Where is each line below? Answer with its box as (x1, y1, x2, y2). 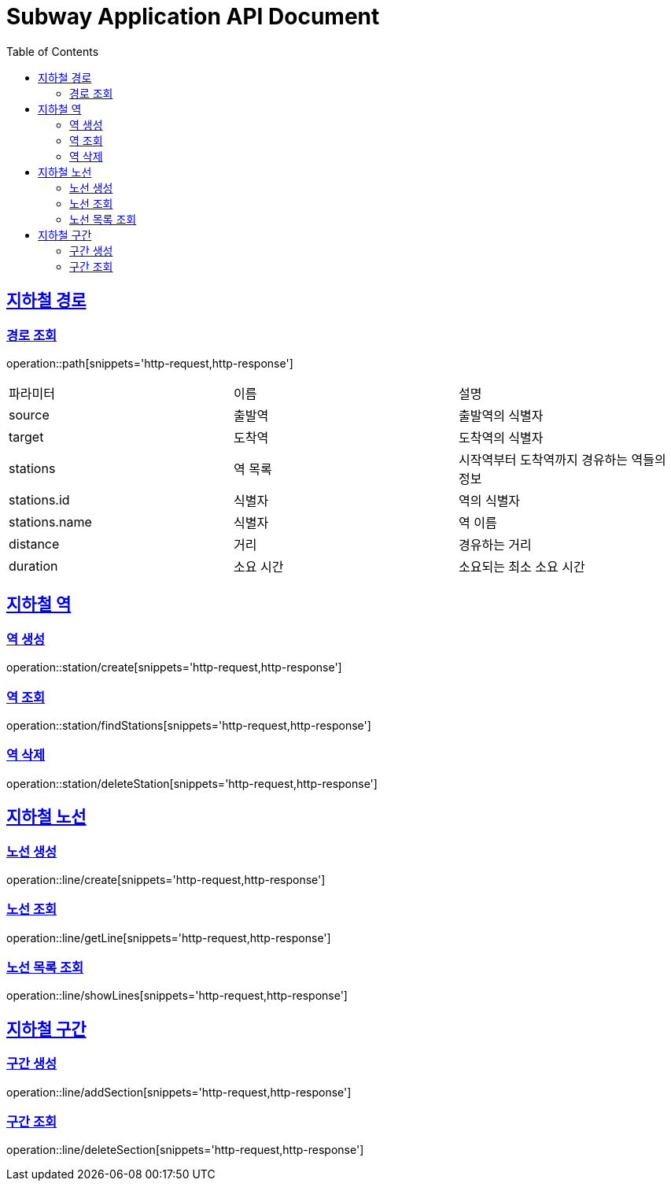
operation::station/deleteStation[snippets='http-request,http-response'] (6, 776, 378, 790)
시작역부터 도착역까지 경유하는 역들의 (458, 451, 666, 468)
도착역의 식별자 (458, 429, 544, 446)
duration (9, 557, 58, 574)
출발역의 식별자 (458, 407, 544, 423)
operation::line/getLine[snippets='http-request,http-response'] (6, 930, 331, 945)
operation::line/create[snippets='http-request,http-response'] (6, 872, 326, 886)
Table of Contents (6, 44, 99, 58)
